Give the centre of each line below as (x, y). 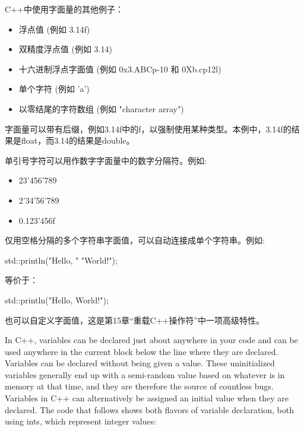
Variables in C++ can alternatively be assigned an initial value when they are (147, 398)
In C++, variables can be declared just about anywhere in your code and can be (151, 340)
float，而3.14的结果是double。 (78, 140)
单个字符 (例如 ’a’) (54, 89)
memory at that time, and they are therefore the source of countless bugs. (139, 386)
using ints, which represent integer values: (81, 421)
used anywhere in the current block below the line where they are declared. (142, 351)
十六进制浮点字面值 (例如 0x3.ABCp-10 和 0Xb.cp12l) (120, 69)
